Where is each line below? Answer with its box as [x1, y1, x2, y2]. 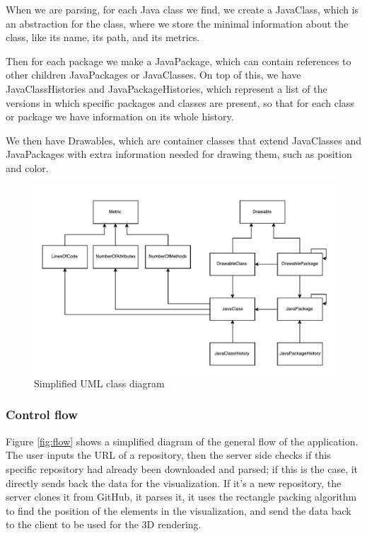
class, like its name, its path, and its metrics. [6, 30, 200, 45]
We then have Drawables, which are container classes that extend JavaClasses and [6, 132, 362, 147]
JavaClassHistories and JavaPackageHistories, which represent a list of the [6, 81, 327, 96]
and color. [6, 160, 49, 175]
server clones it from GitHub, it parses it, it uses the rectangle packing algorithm [6, 489, 357, 504]
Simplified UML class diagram [34, 375, 165, 390]
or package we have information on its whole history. [6, 109, 234, 124]
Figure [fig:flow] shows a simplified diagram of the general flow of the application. [6, 433, 359, 448]
